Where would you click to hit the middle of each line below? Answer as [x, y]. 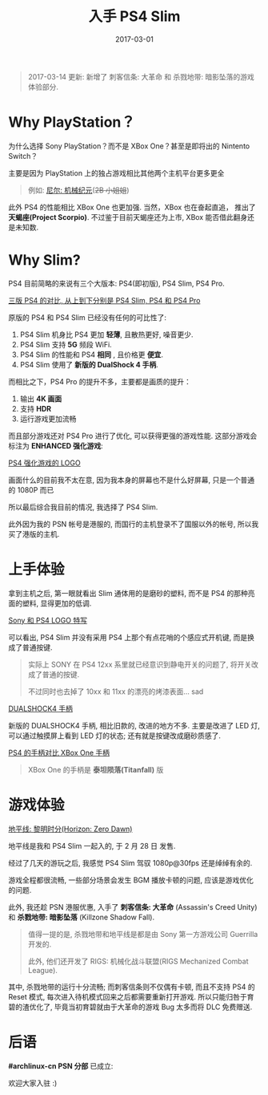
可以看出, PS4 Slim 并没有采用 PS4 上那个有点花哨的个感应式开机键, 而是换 [131, 637]
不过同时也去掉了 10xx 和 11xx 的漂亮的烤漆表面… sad [116, 691]
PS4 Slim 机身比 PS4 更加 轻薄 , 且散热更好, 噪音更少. [106, 335]
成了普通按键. [31, 647]
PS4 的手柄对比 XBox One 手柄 [59, 752]
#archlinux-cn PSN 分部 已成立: [61, 1066]
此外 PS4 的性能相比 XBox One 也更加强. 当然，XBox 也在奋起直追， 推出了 [132, 207]
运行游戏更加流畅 [48, 419]
